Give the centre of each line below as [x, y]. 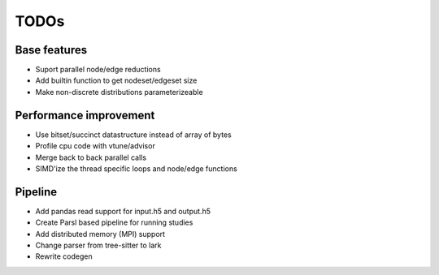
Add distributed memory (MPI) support [100, 234]
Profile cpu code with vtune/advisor [96, 146]
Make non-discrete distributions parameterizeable [119, 92]
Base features [51, 50]
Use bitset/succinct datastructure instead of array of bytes [133, 135]
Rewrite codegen [64, 256]
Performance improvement [85, 115]
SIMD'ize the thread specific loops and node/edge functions [136, 168]
